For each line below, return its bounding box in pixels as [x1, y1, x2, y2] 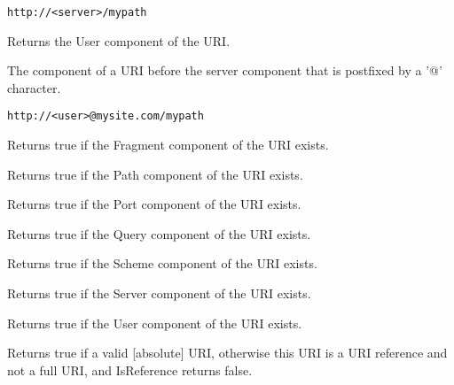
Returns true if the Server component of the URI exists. [7, 284, 311, 303]
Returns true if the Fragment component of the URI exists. [7, 135, 329, 154]
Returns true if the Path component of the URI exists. [7, 165, 303, 183]
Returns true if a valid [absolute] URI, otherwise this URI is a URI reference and [7, 343, 448, 362]
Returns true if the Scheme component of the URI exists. [7, 254, 317, 273]
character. [7, 78, 61, 96]
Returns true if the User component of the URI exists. [7, 313, 302, 332]
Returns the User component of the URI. [7, 31, 231, 50]
